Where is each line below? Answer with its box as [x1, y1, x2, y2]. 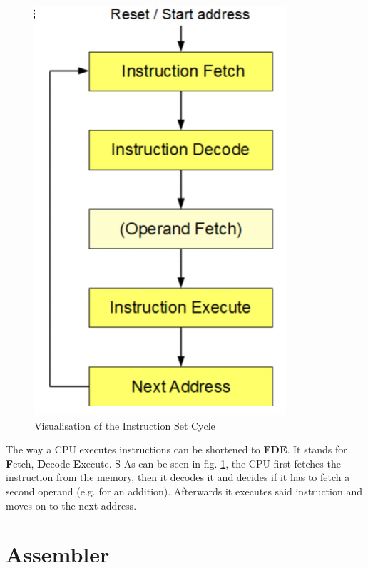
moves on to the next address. [6, 497, 137, 512]
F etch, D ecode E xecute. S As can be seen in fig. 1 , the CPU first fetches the [6, 455, 341, 470]
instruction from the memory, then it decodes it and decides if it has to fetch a [6, 470, 350, 485]
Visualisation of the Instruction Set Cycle [34, 418, 215, 433]
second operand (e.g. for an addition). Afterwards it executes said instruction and [6, 483, 362, 498]
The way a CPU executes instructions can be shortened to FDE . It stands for [6, 442, 347, 457]
